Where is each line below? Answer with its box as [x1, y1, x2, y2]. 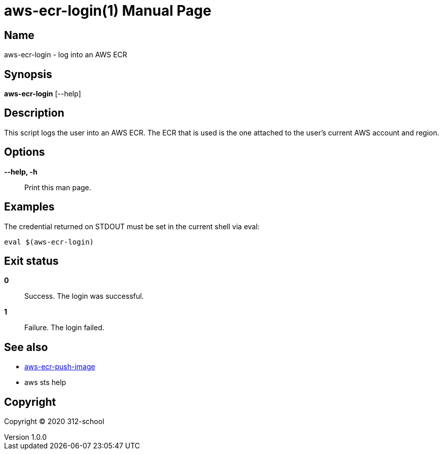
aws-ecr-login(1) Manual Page [4, 2, 211, 19]
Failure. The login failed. [24, 323, 104, 332]
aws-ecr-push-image [24, 362, 95, 371]
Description [4, 107, 64, 120]
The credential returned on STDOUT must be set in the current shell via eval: [4, 222, 260, 231]
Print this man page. [24, 183, 91, 192]
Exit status [4, 254, 59, 267]
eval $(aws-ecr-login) [4, 237, 94, 246]
